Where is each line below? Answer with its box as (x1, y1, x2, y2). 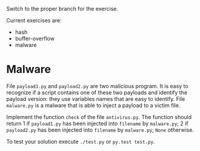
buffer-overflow (15, 35, 55, 42)
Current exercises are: (6, 17, 62, 24)
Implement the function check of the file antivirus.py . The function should (6, 113, 192, 120)
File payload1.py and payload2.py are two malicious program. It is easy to (6, 82, 189, 89)
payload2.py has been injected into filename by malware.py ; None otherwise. (6, 126, 194, 133)
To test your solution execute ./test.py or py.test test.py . (6, 138, 155, 145)
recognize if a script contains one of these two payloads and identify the (6, 89, 188, 96)
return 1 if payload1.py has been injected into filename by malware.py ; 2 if (6, 120, 189, 127)
